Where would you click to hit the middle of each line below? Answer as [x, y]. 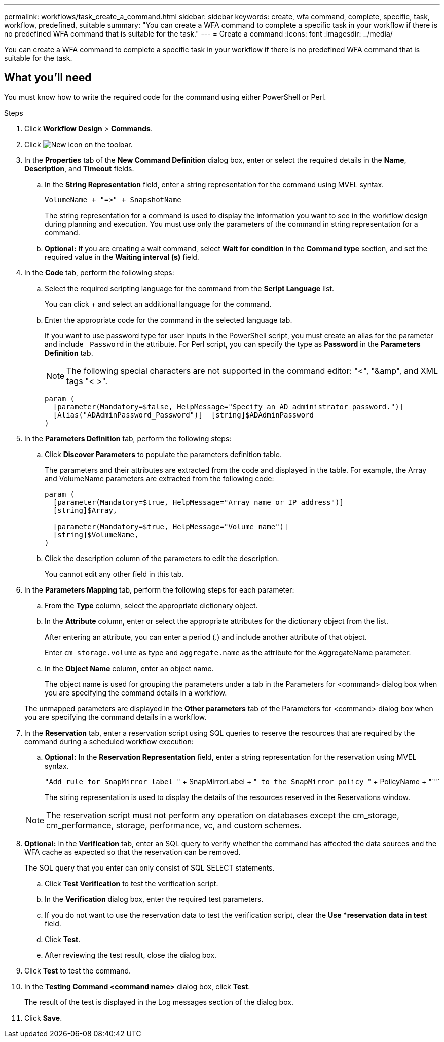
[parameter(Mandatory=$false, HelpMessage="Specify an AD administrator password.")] [228, 407]
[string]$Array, [85, 510]
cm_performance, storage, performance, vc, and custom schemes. [174, 825]
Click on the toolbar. [79, 144]
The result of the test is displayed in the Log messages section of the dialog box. [159, 1002]
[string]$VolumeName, [96, 534]
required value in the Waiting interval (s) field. [122, 257]
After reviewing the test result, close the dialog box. [131, 955]
